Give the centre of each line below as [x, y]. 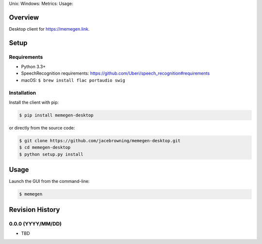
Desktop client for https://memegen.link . [49, 29]
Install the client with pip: [34, 102]
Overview [24, 17]
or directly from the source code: [42, 128]
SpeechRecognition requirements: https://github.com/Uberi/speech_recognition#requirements [115, 73]
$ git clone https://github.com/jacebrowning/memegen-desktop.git [100, 140]
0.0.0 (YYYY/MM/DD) [35, 224]
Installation [23, 93]
